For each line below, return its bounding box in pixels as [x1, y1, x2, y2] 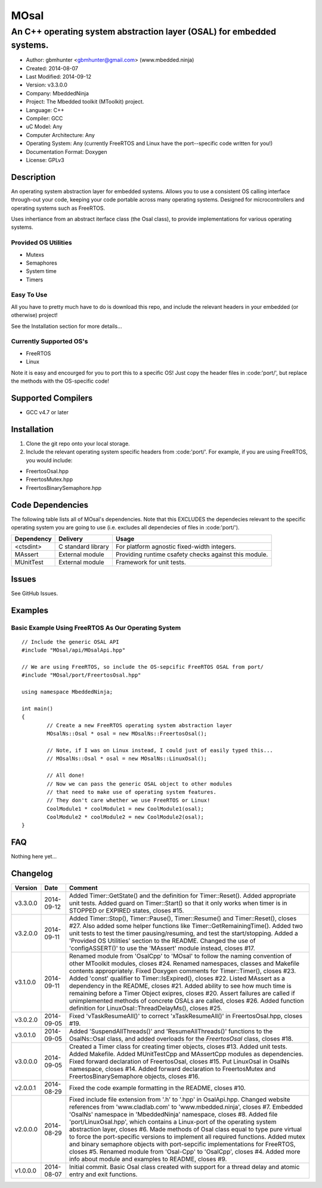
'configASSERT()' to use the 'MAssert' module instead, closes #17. [69, 944, 255, 953]
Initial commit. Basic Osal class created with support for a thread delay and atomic [69, 1163, 300, 1171]
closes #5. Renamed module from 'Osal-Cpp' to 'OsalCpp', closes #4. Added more [69, 1147, 301, 1156]
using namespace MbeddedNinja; [21, 688, 113, 696]
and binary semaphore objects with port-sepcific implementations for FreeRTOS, [69, 1140, 296, 1149]
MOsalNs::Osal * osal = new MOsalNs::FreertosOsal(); [47, 730, 208, 737]
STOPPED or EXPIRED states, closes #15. [69, 907, 184, 915]
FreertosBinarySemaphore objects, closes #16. [69, 1072, 200, 1081]
